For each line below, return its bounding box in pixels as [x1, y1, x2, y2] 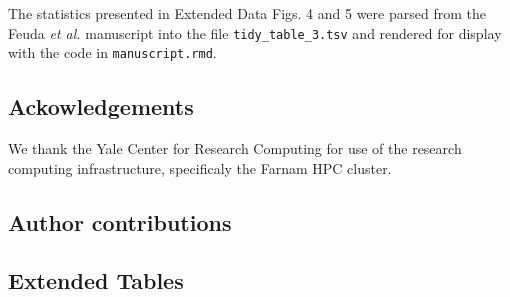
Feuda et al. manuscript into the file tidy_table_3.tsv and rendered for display [8, 22, 502, 43]
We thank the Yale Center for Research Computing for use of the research [8, 138, 462, 159]
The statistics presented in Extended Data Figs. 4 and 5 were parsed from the [8, 3, 486, 23]
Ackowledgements [8, 91, 194, 122]
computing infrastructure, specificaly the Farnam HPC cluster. [8, 157, 392, 178]
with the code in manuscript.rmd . [8, 42, 217, 63]
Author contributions [8, 206, 232, 237]
